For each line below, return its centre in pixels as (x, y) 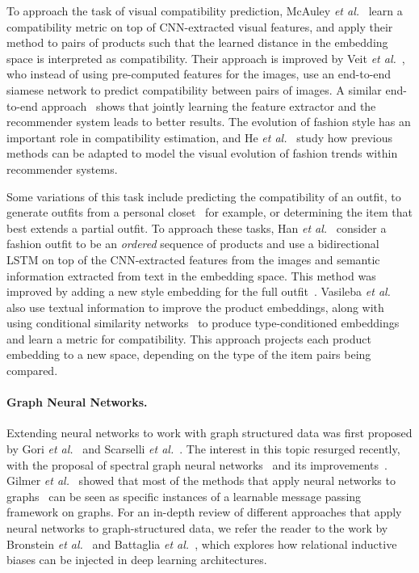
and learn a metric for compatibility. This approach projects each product (189, 338)
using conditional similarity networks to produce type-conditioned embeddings (203, 323)
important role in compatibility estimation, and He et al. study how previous (199, 137)
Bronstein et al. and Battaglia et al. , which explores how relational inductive (202, 544)
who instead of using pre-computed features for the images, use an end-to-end (199, 74)
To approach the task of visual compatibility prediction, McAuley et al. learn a (205, 11)
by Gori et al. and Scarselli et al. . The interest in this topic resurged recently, (203, 449)
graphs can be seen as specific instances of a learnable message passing (184, 496)
